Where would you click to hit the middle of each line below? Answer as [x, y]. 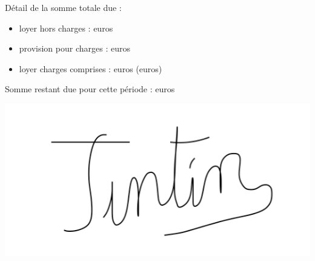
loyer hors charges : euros [66, 28]
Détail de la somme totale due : [63, 7]
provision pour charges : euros [75, 48]
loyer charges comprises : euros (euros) [91, 68]
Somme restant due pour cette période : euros [90, 89]
